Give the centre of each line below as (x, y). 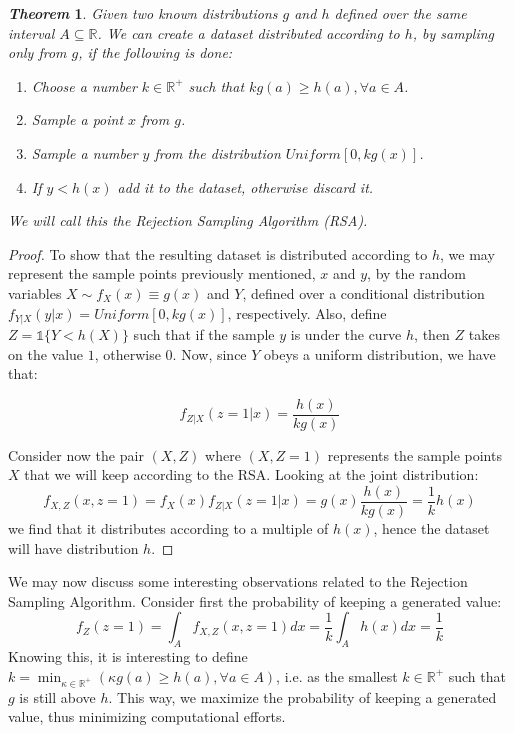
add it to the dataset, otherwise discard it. (245, 186)
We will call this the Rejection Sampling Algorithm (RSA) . (188, 220)
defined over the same (400, 13)
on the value (46, 353)
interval (31, 32)
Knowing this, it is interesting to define (128, 656)
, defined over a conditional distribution (363, 292)
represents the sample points (414, 454)
